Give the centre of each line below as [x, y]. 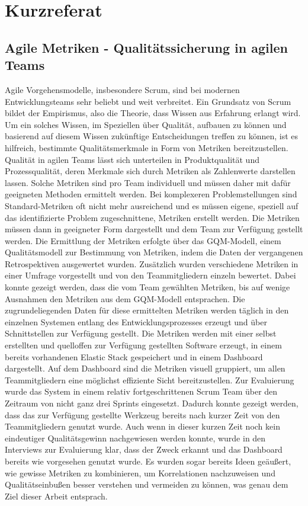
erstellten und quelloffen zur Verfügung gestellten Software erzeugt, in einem [143, 345]
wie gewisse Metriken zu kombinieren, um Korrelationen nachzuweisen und [140, 473]
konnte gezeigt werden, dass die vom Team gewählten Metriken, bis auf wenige [147, 287]
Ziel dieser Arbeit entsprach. [56, 496]
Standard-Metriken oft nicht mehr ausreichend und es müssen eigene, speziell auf [152, 205]
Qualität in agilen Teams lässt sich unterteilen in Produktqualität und [132, 159]
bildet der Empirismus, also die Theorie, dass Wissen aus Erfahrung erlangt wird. [153, 113]
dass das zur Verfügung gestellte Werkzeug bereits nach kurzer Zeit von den [142, 414]
